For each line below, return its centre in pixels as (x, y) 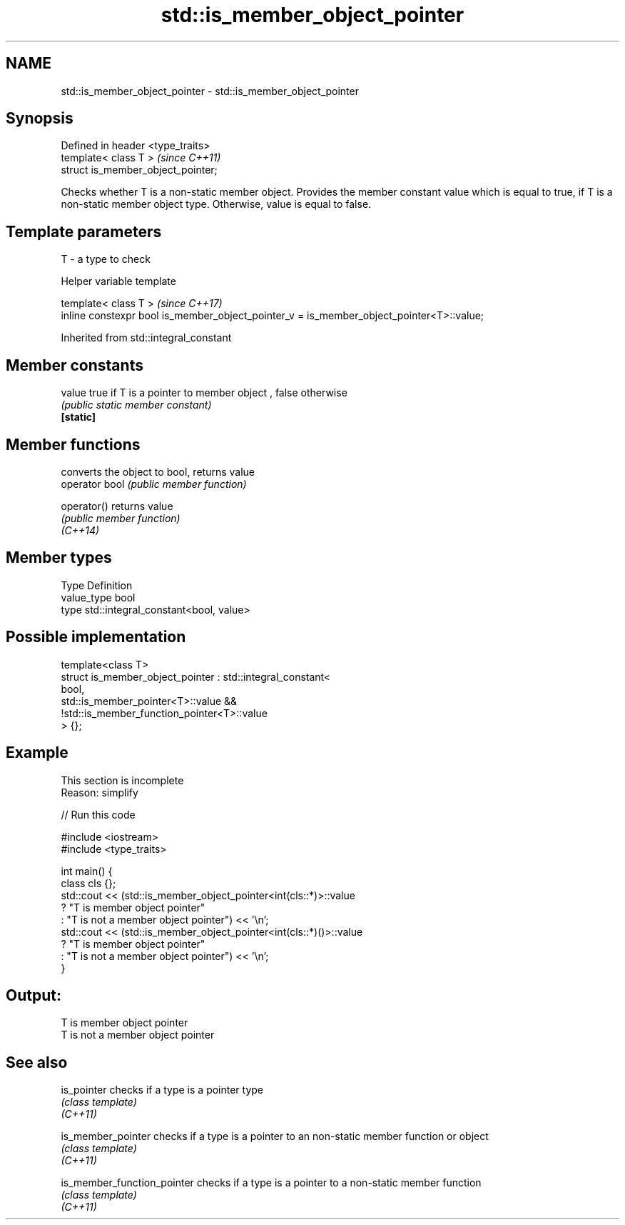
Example (37, 753)
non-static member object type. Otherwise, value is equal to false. (216, 204)
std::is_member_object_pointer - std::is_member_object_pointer (210, 91)
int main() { (87, 871)
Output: (34, 995)
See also (37, 1062)
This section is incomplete (122, 780)
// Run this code (98, 814)
